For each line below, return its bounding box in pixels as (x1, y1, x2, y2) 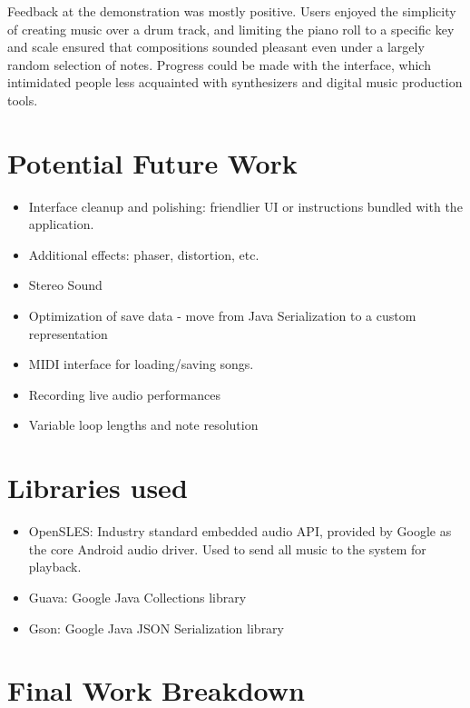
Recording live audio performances (28, 384, 220, 404)
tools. (7, 90, 38, 109)
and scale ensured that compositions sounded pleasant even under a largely (7, 37, 425, 56)
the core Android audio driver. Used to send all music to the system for (28, 539, 426, 558)
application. (28, 214, 94, 234)
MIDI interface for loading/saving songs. (28, 354, 254, 374)
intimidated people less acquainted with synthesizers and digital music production (7, 73, 463, 92)
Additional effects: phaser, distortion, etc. (28, 244, 259, 264)
